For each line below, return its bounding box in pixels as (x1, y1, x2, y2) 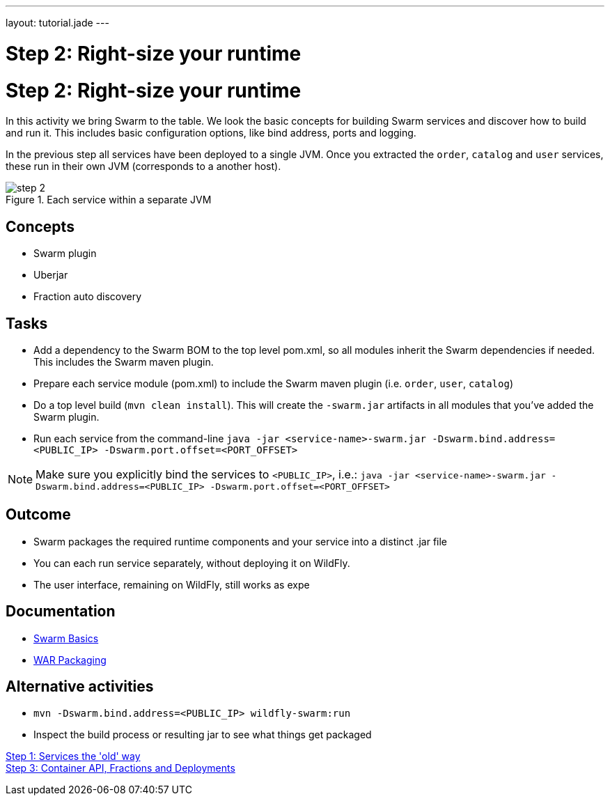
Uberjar (33, 269, 68, 281)
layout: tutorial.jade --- (6, 17, 109, 29)
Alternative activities (6, 678, 154, 696)
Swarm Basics (33, 632, 99, 644)
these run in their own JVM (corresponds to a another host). (6, 160, 281, 173)
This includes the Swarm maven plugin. (33, 355, 214, 368)
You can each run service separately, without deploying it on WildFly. (33, 557, 350, 569)
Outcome (6, 506, 71, 524)
